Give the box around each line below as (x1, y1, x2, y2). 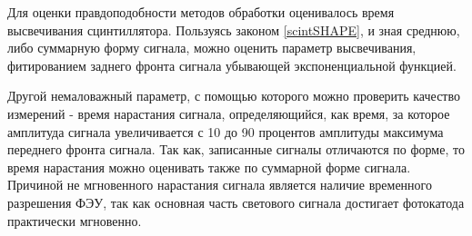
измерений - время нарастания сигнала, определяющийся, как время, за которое (7, 103, 450, 123)
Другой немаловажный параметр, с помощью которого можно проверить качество (7, 86, 460, 105)
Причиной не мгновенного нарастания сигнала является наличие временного (7, 175, 432, 194)
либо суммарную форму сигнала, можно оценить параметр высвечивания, (7, 38, 417, 57)
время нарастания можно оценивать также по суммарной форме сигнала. (7, 157, 411, 176)
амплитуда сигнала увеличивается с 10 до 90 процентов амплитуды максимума (7, 122, 444, 141)
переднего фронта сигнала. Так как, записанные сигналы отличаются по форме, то (7, 140, 465, 159)
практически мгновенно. (7, 211, 142, 230)
